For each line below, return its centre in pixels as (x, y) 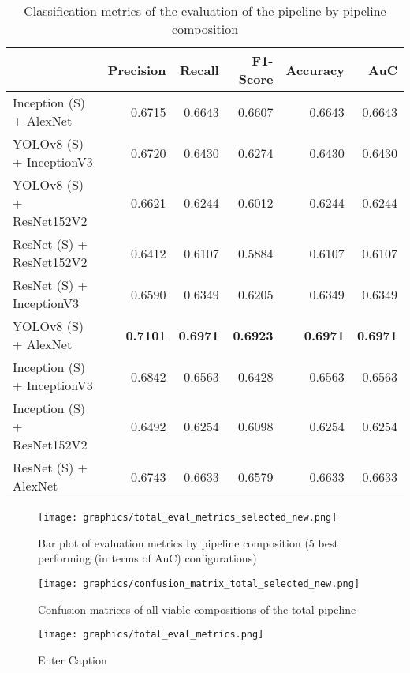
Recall (199, 70)
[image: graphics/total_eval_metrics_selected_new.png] (188, 517)
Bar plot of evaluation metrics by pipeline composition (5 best (188, 542)
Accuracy (315, 70)
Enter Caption (73, 659)
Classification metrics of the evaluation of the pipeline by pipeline (205, 11)
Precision (137, 70)
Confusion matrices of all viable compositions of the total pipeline (197, 609)
